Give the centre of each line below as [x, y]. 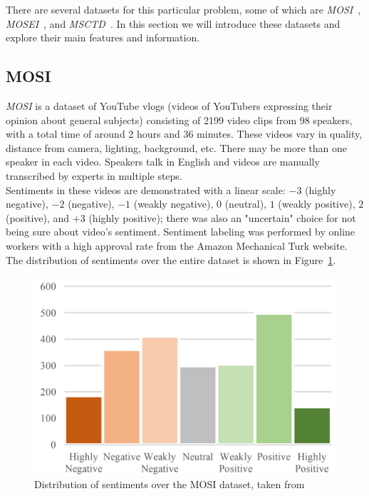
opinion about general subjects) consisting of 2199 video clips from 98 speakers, [179, 120]
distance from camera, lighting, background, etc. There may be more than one [176, 147]
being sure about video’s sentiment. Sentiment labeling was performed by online [181, 232]
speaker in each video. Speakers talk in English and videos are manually [163, 162]
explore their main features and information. [103, 37]
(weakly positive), [317, 204]
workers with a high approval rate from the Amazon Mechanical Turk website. [177, 245]
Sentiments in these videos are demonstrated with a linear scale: [146, 189]
